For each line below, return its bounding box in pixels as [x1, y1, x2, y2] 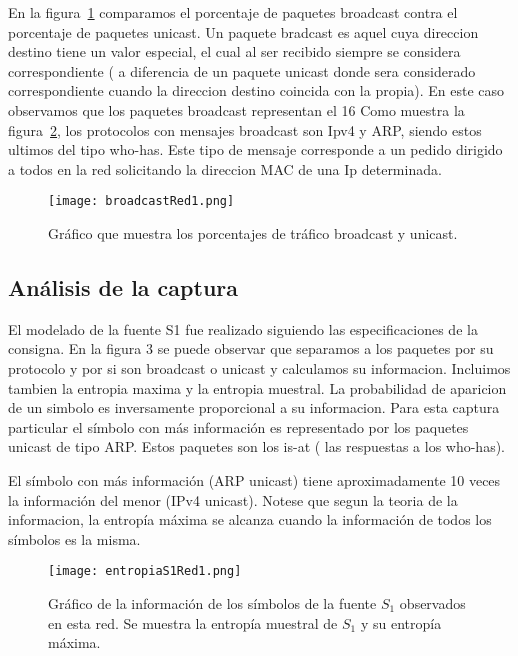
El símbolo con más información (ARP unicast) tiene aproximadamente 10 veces [8, 469, 501, 490]
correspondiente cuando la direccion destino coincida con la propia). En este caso [8, 80, 505, 101]
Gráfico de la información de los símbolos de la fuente [48, 592, 377, 613]
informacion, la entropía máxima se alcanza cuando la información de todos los [8, 509, 492, 530]
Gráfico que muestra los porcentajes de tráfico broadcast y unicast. [48, 223, 458, 243]
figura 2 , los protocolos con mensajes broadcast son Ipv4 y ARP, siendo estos [8, 119, 482, 140]
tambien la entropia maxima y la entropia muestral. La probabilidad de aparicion [8, 377, 507, 398]
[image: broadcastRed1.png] [48, 194, 235, 209]
